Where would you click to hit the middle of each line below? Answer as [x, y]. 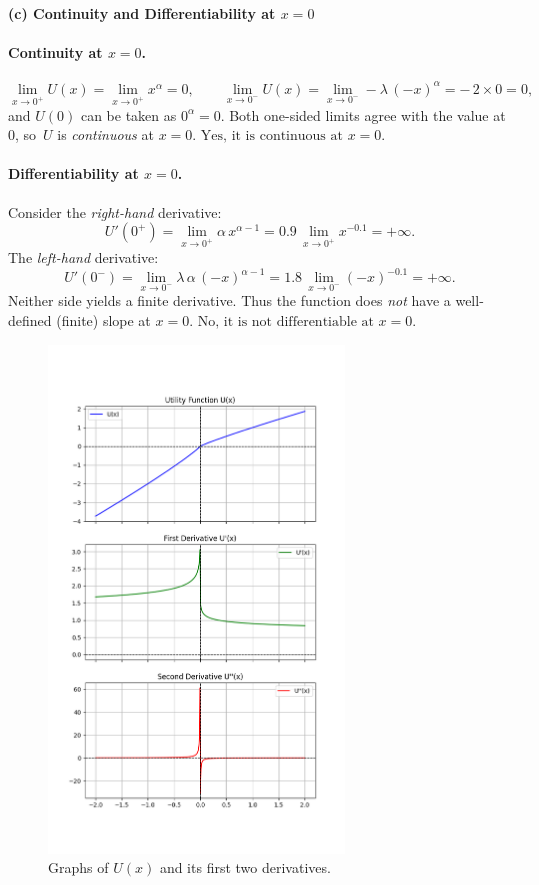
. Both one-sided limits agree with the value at [363, 114]
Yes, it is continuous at [271, 136]
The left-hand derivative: [83, 257]
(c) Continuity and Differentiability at [142, 13]
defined [30, 319]
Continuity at [55, 52]
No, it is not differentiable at [285, 321]
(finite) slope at [103, 319]
